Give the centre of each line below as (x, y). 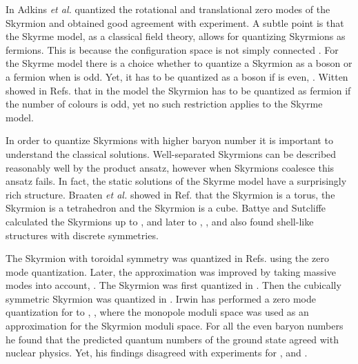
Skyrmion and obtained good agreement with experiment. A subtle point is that (175, 22)
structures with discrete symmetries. (82, 235)
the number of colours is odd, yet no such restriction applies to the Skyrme (164, 104)
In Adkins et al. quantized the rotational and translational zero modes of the (168, 9)
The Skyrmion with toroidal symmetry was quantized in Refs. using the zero (167, 258)
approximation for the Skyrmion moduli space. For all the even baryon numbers (175, 326)
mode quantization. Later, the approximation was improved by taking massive (171, 271)
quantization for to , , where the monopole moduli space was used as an (157, 312)
